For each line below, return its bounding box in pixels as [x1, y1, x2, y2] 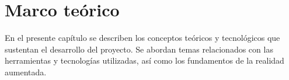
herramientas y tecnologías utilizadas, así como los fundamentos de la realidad [5, 54, 284, 67]
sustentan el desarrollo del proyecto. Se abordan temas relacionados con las [5, 43, 273, 55]
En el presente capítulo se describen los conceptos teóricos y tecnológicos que [5, 32, 280, 44]
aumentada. [5, 65, 47, 78]
